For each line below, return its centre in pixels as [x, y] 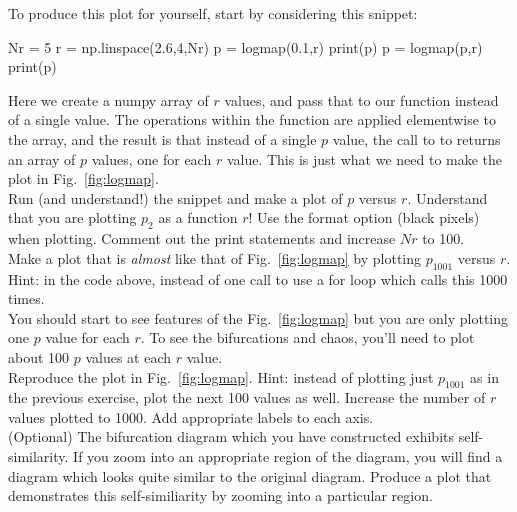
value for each [87, 337]
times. [26, 298]
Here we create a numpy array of [108, 99]
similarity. [38, 456]
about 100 [39, 356]
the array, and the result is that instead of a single [162, 138]
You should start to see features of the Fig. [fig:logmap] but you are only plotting [258, 317]
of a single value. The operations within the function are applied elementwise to [252, 119]
